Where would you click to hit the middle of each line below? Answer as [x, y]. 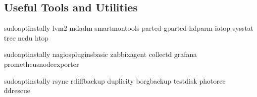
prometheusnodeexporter [42, 64]
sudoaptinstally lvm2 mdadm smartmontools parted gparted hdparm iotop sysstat [129, 28]
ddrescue [17, 90]
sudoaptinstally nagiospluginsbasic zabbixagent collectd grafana [101, 54]
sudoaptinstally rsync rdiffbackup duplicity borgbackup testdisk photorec [115, 80]
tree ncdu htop [26, 37]
